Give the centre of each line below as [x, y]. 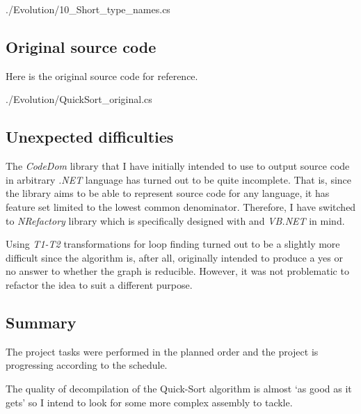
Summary [41, 322]
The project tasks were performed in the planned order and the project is [162, 351]
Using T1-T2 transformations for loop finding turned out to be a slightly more [173, 244]
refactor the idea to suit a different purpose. [99, 284]
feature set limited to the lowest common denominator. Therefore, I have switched [181, 206]
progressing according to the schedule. [87, 365]
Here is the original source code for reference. [102, 75]
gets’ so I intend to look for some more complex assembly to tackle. [149, 402]
